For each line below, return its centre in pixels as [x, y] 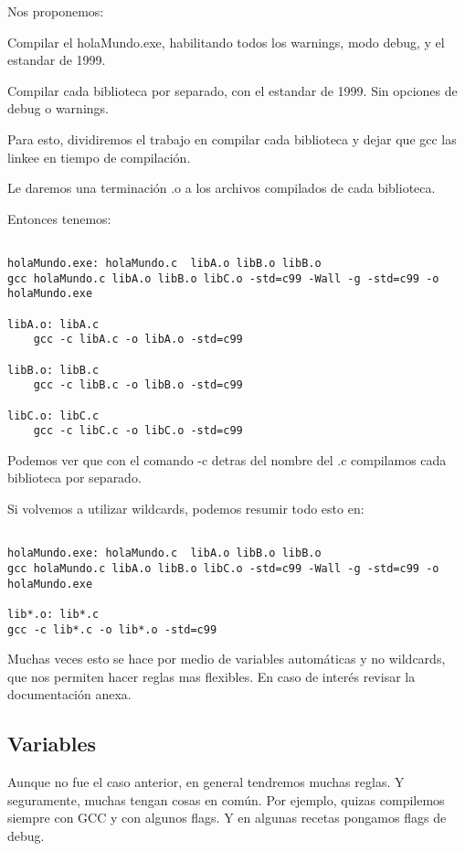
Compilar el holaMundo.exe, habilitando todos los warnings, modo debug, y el [226, 42]
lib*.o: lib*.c [53, 614]
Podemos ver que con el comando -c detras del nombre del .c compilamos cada [227, 459]
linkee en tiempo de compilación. [99, 157]
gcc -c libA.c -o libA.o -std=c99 [138, 340]
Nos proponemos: [56, 11]
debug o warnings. [58, 108]
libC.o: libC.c [53, 415]
